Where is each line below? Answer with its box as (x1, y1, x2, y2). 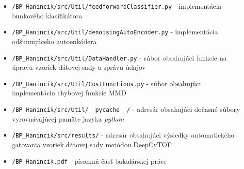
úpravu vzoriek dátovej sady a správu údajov (12, 62, 146, 72)
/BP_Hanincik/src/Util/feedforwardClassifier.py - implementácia (12, 1, 222, 11)
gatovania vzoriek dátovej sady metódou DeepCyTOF (12, 139, 172, 149)
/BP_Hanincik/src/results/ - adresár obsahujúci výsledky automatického (12, 130, 234, 140)
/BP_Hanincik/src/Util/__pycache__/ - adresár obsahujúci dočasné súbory (12, 104, 240, 114)
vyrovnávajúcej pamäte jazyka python (12, 113, 124, 123)
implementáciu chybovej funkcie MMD (12, 88, 127, 98)
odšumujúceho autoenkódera (12, 36, 97, 46)
